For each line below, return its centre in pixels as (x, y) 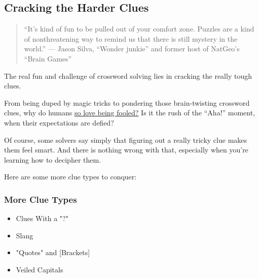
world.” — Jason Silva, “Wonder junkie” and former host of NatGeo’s (132, 49)
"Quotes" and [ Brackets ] (53, 252)
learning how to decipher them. (53, 159)
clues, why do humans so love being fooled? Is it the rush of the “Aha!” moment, (130, 113)
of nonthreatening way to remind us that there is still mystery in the (131, 38)
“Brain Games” (48, 58)
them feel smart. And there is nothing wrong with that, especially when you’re (126, 150)
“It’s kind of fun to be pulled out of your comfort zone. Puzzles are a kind (139, 29)
